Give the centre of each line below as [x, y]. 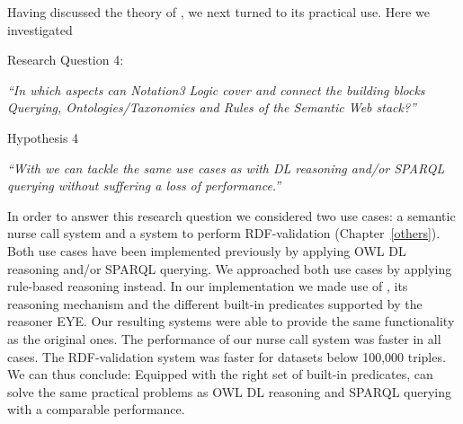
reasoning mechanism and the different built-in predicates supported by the [215, 303]
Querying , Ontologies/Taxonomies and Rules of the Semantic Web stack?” [212, 107]
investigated [40, 29]
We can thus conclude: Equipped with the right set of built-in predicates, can [220, 374]
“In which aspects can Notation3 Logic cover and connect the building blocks [216, 89]
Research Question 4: [66, 60]
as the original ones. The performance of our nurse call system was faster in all [224, 338]
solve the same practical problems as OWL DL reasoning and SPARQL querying [230, 391]
